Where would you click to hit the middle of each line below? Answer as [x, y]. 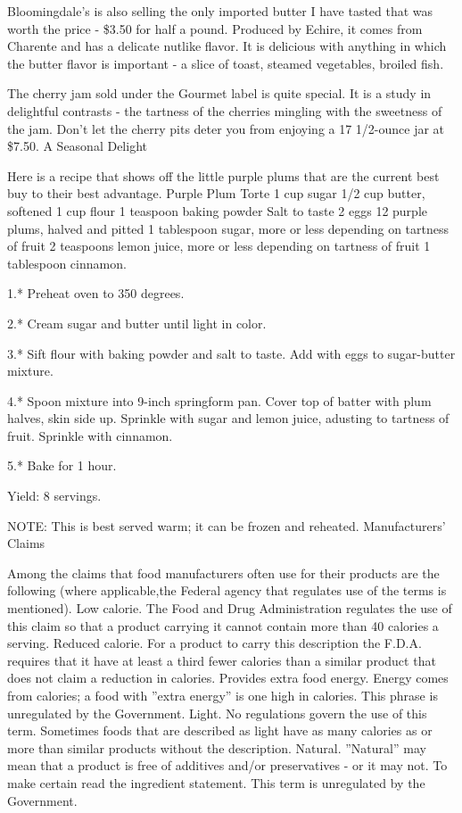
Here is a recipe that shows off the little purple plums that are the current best [223, 175]
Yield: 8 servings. [54, 496]
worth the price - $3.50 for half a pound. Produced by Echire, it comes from [215, 28]
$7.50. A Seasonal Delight [77, 146]
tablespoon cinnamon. [67, 263]
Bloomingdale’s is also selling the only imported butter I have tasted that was [220, 11]
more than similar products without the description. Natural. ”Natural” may [217, 747]
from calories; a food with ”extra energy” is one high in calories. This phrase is [223, 695]
